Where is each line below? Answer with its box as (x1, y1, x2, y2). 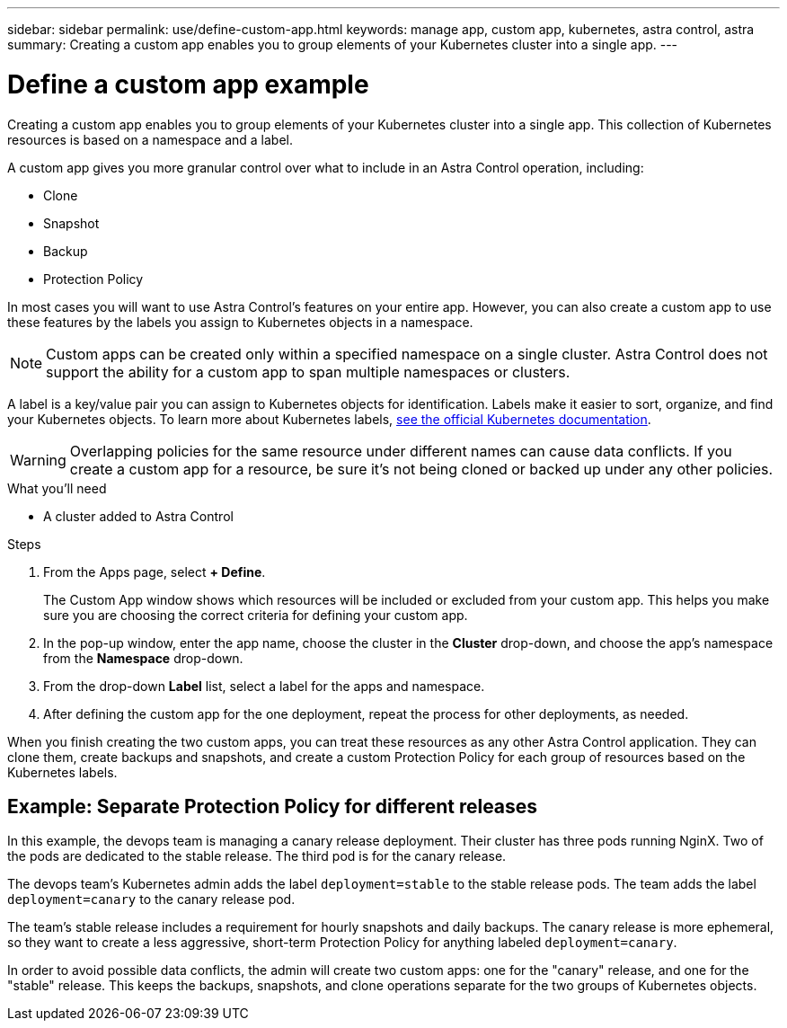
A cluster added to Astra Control (43, 508, 234, 524)
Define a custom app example (7, 68, 369, 100)
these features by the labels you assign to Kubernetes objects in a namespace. (7, 314, 473, 330)
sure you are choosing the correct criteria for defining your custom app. (43, 607, 468, 623)
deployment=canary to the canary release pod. (7, 891, 296, 908)
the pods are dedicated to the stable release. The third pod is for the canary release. (7, 848, 507, 864)
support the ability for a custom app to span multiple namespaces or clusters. (46, 362, 570, 381)
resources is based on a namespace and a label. (7, 131, 294, 147)
